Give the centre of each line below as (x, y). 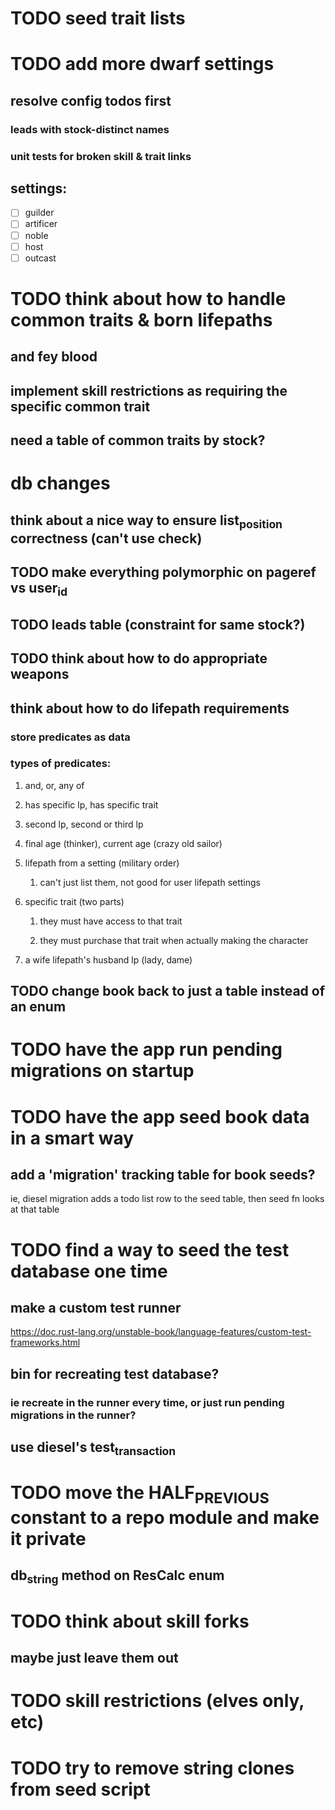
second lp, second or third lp (84, 824)
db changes (60, 483)
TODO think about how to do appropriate (139, 658)
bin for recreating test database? (115, 1373)
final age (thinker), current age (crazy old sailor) (123, 843)
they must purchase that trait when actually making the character (174, 940)
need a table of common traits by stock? (138, 440)
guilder (39, 213)
